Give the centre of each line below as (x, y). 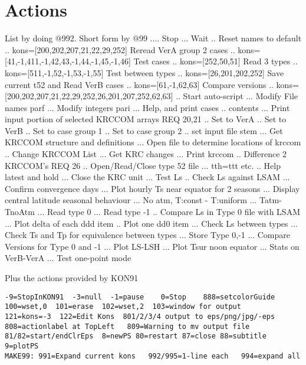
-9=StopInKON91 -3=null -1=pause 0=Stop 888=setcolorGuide (140, 297)
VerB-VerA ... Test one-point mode (68, 258)
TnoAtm (20, 212)
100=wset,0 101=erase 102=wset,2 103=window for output (123, 307)
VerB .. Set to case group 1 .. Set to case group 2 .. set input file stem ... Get (144, 130)
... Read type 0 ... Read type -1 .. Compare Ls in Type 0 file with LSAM (169, 212)
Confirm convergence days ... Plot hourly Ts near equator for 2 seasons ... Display (152, 188)
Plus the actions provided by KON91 (72, 278)
